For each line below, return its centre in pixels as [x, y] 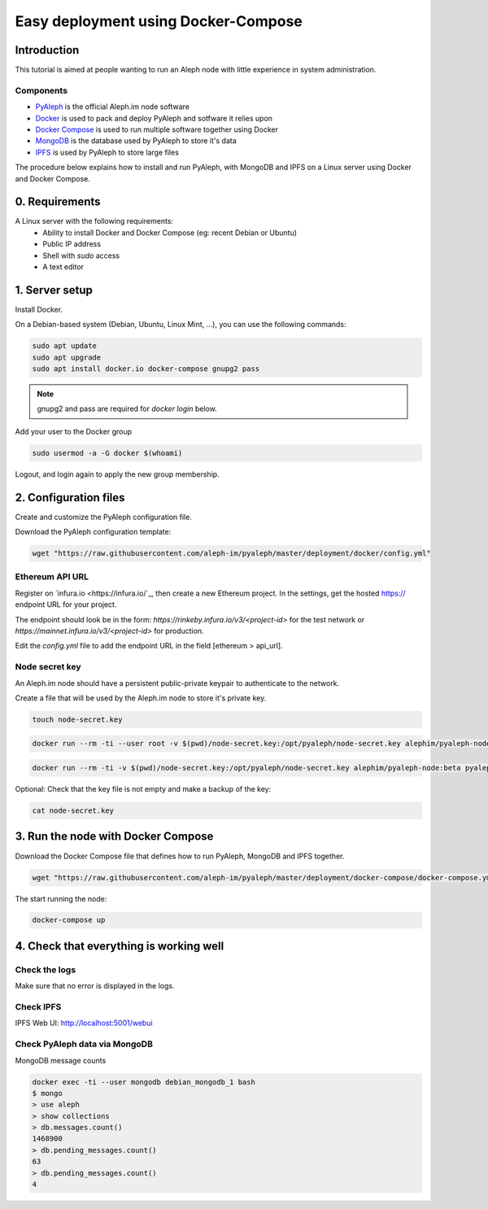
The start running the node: [61, 898]
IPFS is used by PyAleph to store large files [107, 152]
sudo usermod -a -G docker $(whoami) [107, 453]
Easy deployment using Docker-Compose [159, 21]
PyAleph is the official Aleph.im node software [113, 107]
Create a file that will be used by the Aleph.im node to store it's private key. [141, 698]
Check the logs [46, 970]
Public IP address [72, 244]
